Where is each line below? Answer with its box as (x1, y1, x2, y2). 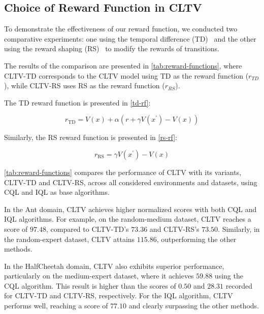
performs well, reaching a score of (4, 300, 108, 311)
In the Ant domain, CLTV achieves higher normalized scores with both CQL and (4, 203, 257, 214)
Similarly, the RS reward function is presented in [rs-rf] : (4, 132, 178, 143)
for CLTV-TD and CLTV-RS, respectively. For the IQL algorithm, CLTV (4, 290, 233, 301)
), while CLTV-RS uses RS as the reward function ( (4, 80, 165, 91)
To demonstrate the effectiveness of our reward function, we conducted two (4, 23, 238, 34)
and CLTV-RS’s (149, 223, 200, 234)
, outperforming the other (156, 233, 237, 244)
